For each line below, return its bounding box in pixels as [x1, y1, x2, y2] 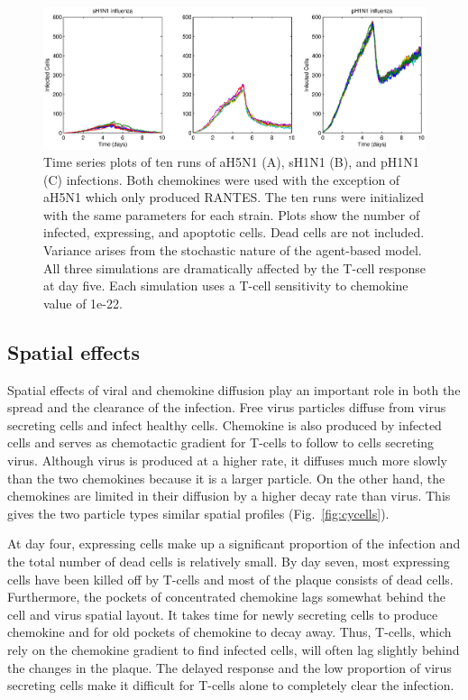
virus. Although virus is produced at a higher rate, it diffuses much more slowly [7, 451, 447, 469]
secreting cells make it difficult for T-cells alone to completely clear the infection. [7, 676, 454, 695]
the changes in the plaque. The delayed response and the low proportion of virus [7, 658, 452, 677]
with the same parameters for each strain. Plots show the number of [43, 205, 420, 224]
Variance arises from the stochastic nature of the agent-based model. [43, 241, 422, 260]
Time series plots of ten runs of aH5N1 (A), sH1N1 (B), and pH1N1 [43, 152, 419, 171]
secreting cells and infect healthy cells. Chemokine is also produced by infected [7, 415, 442, 434]
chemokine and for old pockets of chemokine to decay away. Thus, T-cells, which [7, 622, 452, 641]
